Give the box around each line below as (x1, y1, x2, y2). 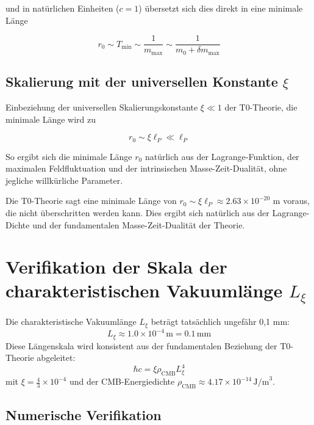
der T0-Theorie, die (224, 100, 298, 113)
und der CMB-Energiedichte (69, 375, 175, 388)
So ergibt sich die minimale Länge (5, 150, 132, 162)
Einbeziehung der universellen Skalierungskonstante (5, 100, 198, 113)
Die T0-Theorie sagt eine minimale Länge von (5, 194, 177, 207)
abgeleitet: (37, 351, 76, 364)
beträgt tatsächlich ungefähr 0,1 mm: (151, 315, 290, 328)
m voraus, (273, 194, 310, 207)
